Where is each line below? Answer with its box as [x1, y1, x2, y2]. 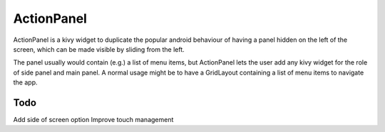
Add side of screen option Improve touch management [13, 116, 174, 124]
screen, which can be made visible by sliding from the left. [13, 45, 185, 53]
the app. [13, 78, 38, 87]
